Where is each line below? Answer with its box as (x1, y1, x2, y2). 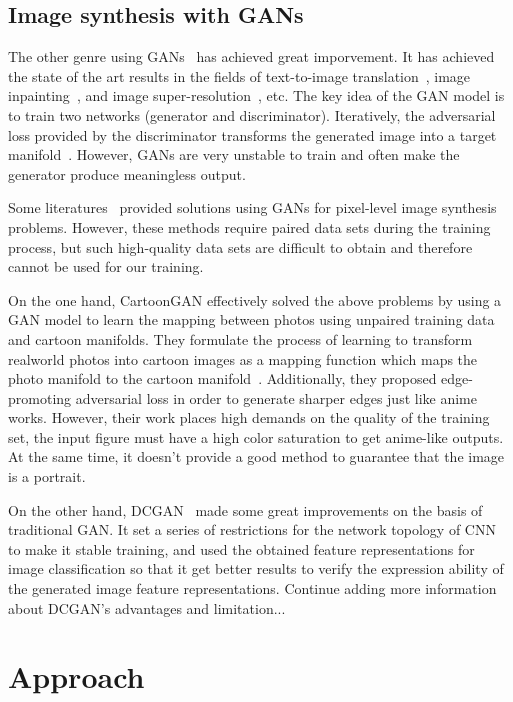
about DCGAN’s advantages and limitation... (8, 597, 286, 618)
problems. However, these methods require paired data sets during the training (8, 216, 491, 237)
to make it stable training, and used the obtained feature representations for (8, 538, 475, 559)
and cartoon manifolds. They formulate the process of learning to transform (8, 328, 473, 349)
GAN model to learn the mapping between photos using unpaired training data (8, 309, 495, 330)
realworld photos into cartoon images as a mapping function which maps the (8, 348, 478, 369)
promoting (8, 387, 72, 408)
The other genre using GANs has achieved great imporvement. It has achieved (8, 46, 495, 67)
